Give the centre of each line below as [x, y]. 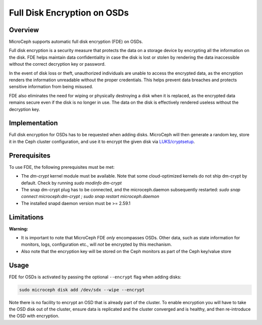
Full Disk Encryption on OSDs [69, 13]
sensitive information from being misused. [51, 87]
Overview [24, 30]
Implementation [33, 123]
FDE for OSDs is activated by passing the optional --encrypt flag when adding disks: [95, 277]
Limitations [26, 217]
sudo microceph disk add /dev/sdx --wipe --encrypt [82, 290]
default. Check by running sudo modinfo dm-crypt [72, 183]
